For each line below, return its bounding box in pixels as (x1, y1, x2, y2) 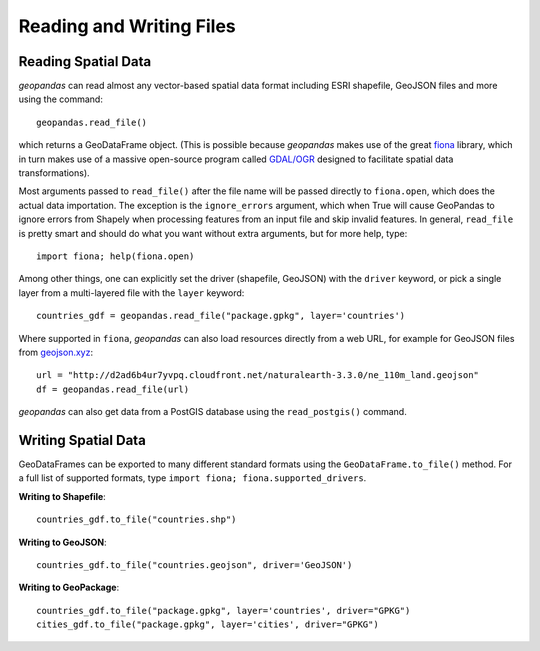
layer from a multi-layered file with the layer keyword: (18, 286, 245, 299)
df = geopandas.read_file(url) (36, 383, 190, 395)
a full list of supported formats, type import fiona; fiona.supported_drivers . (18, 472, 367, 484)
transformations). (18, 167, 90, 179)
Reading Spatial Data (18, 53, 152, 70)
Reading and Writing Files (18, 15, 236, 37)
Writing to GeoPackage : (18, 581, 120, 594)
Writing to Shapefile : (18, 490, 107, 502)
